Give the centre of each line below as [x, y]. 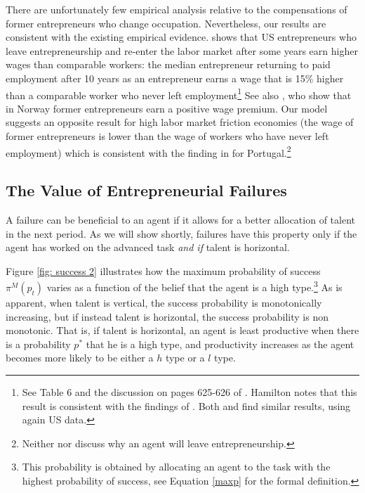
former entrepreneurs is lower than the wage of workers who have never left [167, 136]
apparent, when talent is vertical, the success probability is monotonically [164, 303]
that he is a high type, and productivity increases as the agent [220, 344]
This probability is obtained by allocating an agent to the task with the [176, 467]
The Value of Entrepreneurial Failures [146, 190]
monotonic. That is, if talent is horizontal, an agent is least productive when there [182, 330]
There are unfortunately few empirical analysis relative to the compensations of [177, 9]
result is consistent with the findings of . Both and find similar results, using [186, 405]
